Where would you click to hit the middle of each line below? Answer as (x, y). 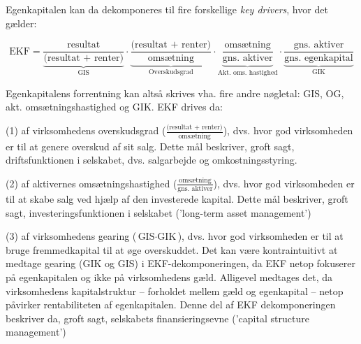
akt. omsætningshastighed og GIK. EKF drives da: (114, 107)
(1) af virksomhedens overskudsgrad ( (86, 130)
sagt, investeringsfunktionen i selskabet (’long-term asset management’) (159, 212)
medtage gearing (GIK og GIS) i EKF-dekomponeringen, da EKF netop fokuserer (180, 263)
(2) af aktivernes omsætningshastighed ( (91, 183)
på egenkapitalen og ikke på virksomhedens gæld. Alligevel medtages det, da (169, 277)
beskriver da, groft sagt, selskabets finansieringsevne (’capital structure (157, 318)
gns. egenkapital (319, 58)
